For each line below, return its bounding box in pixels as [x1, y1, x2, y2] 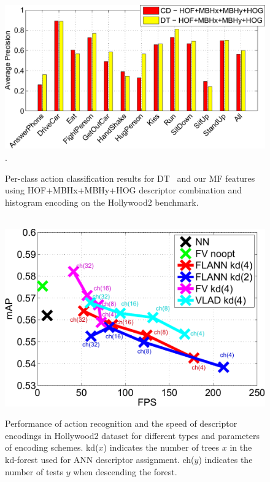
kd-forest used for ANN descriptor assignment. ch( [5, 453, 195, 465]
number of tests [5, 465, 64, 478]
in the [229, 441, 252, 454]
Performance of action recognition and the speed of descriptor [5, 417, 237, 430]
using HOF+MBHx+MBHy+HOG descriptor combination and [5, 184, 242, 196]
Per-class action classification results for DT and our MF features [5, 171, 255, 184]
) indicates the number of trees [103, 441, 220, 454]
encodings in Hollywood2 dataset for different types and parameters [5, 429, 260, 441]
